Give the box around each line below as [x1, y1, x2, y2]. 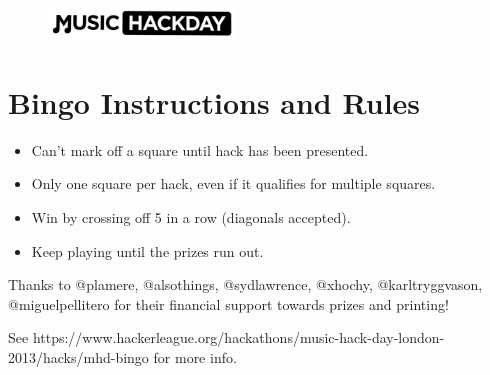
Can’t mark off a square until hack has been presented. [31, 139, 369, 160]
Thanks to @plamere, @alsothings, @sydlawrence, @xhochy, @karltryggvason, [8, 274, 483, 295]
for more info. [153, 346, 237, 367]
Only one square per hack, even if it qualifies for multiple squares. [31, 173, 436, 194]
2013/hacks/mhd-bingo [8, 346, 149, 367]
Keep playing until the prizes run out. [31, 240, 264, 261]
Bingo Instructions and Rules [8, 81, 421, 122]
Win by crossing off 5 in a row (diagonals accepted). [31, 206, 351, 227]
